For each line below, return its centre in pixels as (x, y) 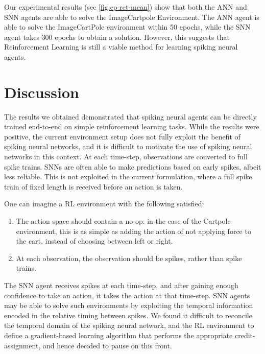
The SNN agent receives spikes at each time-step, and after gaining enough (121, 285)
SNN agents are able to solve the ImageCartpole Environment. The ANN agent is (132, 17)
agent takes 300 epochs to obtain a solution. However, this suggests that (117, 37)
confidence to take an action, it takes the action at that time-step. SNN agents (127, 295)
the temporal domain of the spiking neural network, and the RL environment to (129, 325)
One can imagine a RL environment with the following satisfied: (104, 204)
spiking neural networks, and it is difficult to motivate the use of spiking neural (128, 146)
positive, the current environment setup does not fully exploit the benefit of (122, 136)
